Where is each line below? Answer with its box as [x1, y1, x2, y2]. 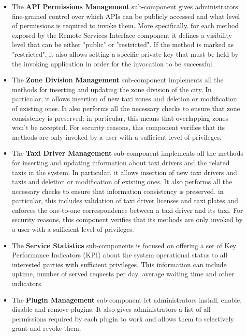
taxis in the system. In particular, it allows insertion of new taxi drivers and [12, 167, 237, 177]
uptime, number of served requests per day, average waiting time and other [12, 269, 234, 279]
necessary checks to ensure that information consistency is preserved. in [12, 186, 224, 196]
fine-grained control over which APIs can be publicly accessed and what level [12, 11, 240, 21]
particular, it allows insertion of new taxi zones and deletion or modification [12, 94, 237, 104]
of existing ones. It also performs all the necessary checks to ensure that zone [12, 103, 240, 113]
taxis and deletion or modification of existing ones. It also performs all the [12, 176, 232, 187]
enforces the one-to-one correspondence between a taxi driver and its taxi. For [12, 205, 243, 215]
